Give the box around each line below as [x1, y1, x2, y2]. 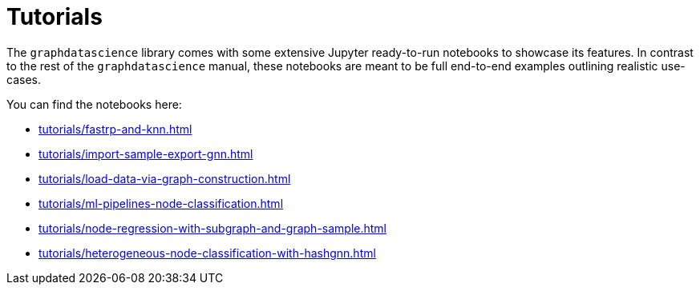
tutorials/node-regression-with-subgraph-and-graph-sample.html [38, 221, 387, 235]
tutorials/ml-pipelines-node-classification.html [38, 196, 284, 210]
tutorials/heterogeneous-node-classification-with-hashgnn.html [38, 245, 376, 260]
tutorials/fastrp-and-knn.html [38, 122, 192, 136]
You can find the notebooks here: [6, 97, 182, 111]
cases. [6, 72, 41, 86]
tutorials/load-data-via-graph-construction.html [38, 171, 291, 185]
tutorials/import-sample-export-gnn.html [38, 146, 253, 161]
